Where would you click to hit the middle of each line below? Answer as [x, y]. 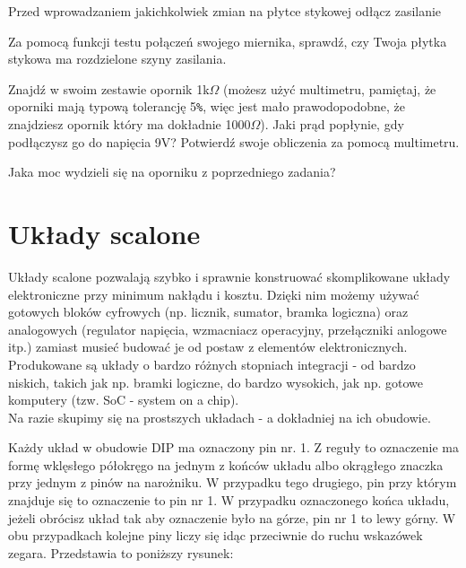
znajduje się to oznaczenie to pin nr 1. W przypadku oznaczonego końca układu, [229, 500]
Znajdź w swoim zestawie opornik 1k [109, 88]
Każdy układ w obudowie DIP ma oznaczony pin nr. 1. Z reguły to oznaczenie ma [233, 447]
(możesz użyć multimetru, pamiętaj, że [330, 88]
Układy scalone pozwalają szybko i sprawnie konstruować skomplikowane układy [229, 276]
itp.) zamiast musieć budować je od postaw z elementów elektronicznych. [208, 347]
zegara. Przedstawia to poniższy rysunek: [121, 552]
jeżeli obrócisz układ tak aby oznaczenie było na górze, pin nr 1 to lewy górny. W [232, 517]
